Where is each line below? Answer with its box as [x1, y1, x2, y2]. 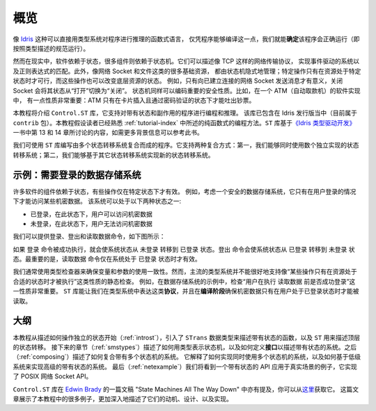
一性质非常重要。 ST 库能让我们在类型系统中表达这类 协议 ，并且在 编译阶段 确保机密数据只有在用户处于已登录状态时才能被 [13, 287, 359, 296]
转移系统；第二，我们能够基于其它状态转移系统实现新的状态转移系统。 [13, 150, 214, 159]
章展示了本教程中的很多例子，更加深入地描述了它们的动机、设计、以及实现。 [13, 394, 233, 403]
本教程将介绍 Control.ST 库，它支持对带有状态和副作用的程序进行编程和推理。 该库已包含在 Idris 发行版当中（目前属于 [13, 108, 358, 118]
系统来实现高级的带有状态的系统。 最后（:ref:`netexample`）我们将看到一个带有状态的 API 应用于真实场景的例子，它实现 [13, 362, 358, 371]
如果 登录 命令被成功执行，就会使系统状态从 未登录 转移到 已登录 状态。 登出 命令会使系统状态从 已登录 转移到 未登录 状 [13, 245, 355, 253]
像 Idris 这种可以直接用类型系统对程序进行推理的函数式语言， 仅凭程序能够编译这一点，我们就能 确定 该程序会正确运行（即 [13, 35, 360, 43]
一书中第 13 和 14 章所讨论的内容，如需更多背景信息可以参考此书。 [13, 129, 203, 137]
